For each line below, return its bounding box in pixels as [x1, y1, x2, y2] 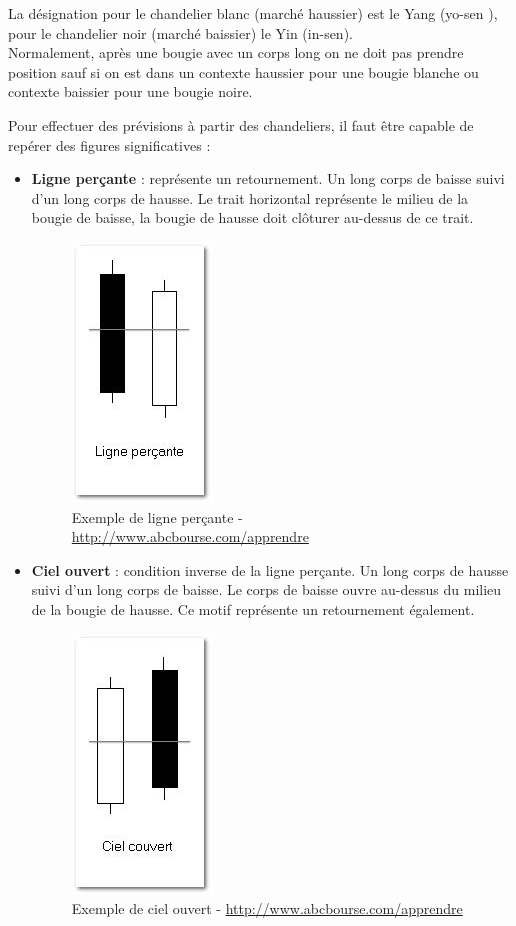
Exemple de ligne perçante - [71, 506, 243, 527]
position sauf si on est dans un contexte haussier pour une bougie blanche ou [8, 61, 479, 82]
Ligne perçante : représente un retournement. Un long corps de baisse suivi [31, 168, 505, 189]
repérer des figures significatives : [8, 134, 211, 155]
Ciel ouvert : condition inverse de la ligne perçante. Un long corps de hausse [31, 559, 509, 580]
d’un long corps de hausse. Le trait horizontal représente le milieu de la [31, 187, 469, 208]
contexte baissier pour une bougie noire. [8, 81, 253, 102]
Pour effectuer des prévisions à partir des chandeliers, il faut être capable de [8, 114, 474, 135]
